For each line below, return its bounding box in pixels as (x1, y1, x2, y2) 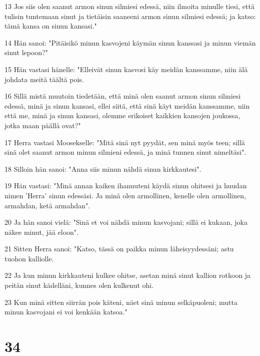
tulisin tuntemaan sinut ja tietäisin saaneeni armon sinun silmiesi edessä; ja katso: (4, 11, 256, 21)
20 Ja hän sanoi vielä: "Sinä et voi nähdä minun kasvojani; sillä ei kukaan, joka (4, 217, 247, 227)
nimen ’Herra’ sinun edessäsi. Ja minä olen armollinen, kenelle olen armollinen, (4, 190, 246, 200)
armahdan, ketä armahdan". (4, 200, 90, 210)
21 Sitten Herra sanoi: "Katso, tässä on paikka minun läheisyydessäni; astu (4, 243, 234, 254)
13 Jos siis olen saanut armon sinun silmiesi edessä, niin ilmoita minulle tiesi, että (4, 1, 254, 11)
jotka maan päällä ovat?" (4, 120, 81, 130)
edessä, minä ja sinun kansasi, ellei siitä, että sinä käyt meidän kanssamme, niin (4, 100, 250, 111)
